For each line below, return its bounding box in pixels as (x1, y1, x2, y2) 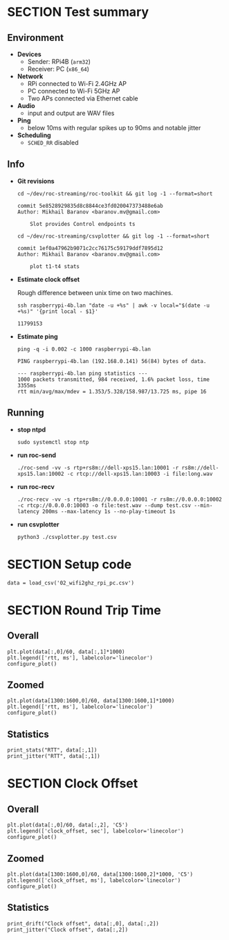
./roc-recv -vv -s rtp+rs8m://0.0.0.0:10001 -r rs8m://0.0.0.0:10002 (17, 496, 223, 503)
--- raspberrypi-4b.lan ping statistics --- (17, 370, 148, 377)
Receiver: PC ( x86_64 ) (27, 65, 90, 73)
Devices (17, 50, 42, 58)
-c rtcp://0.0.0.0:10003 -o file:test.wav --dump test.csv (17, 502, 192, 509)
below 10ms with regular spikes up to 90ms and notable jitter (27, 124, 201, 132)
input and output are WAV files (27, 109, 115, 117)
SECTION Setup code (7, 556, 132, 572)
